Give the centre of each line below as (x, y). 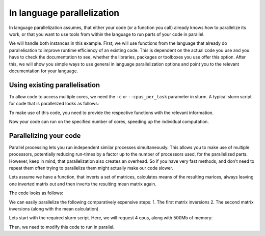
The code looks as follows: (36, 193)
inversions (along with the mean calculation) (54, 209)
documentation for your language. (43, 71)
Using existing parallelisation (54, 85)
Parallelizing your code (45, 135)
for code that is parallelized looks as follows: (54, 104)
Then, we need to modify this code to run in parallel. (62, 227)
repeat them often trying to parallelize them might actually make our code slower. (91, 168)
